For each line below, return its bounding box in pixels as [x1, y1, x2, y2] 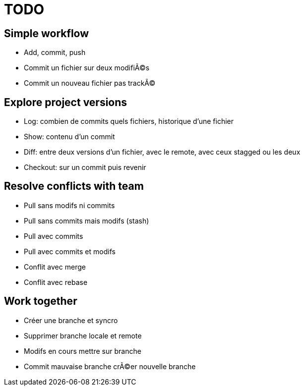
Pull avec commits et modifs [24, 247, 116, 256]
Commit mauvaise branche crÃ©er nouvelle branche [24, 362, 196, 371]
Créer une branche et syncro [24, 316, 118, 325]
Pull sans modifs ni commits [24, 201, 115, 210]
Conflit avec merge [24, 262, 86, 271]
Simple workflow [4, 27, 89, 40]
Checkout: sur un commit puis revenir [24, 163, 146, 172]
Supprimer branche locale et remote [24, 331, 142, 340]
